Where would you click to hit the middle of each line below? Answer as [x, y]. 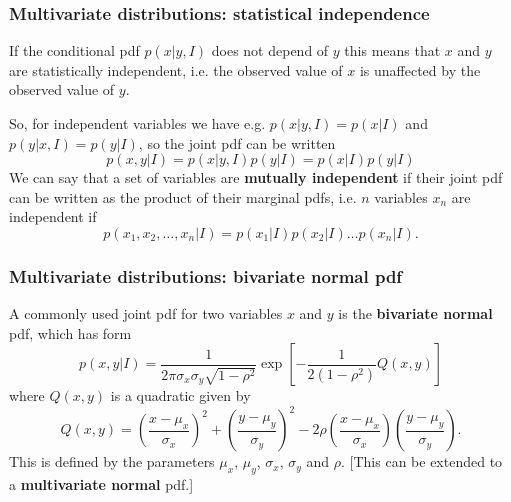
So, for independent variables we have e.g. [137, 123]
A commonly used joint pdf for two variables [146, 313]
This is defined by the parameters [112, 461]
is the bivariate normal [415, 313]
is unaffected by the [420, 69]
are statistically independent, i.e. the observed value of [176, 69]
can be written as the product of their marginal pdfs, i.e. [183, 196]
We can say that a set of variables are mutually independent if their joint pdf [256, 177]
